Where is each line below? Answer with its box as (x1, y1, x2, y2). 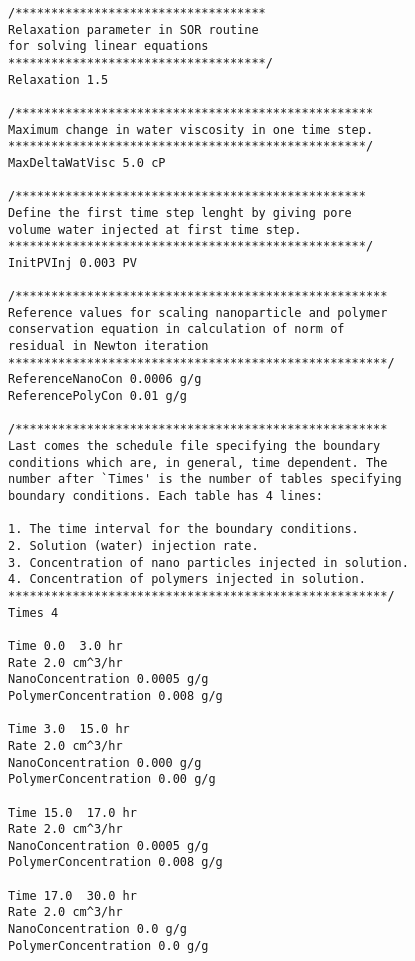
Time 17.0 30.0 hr (8, 888, 137, 903)
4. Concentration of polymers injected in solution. (8, 572, 366, 587)
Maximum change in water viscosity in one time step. (8, 122, 374, 137)
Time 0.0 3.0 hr (8, 638, 123, 653)
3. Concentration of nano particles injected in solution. (8, 555, 409, 570)
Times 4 (8, 605, 59, 620)
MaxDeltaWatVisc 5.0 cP (8, 155, 166, 170)
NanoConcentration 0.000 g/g (8, 755, 202, 770)
